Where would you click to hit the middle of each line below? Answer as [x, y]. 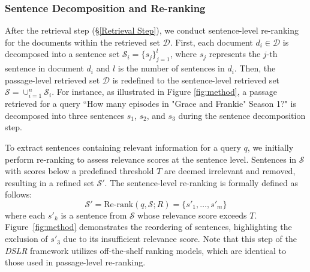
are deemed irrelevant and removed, [230, 171]
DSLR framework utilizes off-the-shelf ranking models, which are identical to [146, 250]
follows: [19, 194]
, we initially [270, 147]
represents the [235, 54]
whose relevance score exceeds [192, 215]
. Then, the [255, 68]
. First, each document [211, 42]
